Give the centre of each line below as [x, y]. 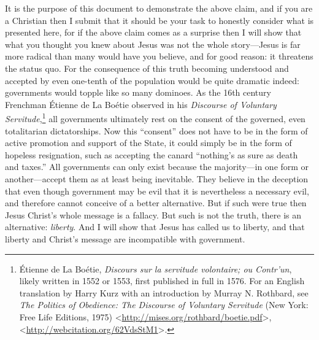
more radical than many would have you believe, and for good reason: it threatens [159, 56]
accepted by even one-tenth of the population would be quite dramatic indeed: [152, 80]
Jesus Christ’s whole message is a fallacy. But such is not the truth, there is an [153, 214]
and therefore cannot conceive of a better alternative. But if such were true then [156, 203]
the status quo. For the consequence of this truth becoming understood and [147, 68]
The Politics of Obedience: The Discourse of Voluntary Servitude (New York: [164, 305]
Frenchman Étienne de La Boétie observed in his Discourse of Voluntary [141, 104]
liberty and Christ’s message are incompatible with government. [125, 238]
